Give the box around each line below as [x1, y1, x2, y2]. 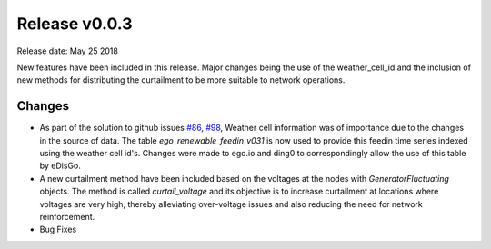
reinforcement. [39, 211, 95, 222]
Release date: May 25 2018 [16, 45, 118, 56]
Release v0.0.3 [16, 14, 133, 34]
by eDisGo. [39, 160, 82, 172]
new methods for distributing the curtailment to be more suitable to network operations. [16, 75, 346, 85]
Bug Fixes [39, 224, 77, 235]
